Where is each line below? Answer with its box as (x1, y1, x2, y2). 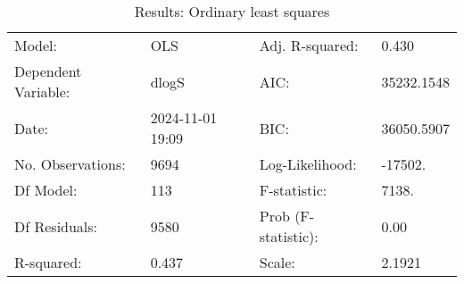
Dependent (14, 61, 82, 81)
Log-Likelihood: (259, 154, 357, 174)
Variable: (14, 81, 70, 102)
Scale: (259, 252, 295, 272)
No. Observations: (14, 154, 126, 174)
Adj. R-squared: (259, 35, 359, 55)
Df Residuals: (14, 215, 98, 237)
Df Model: (14, 180, 78, 200)
